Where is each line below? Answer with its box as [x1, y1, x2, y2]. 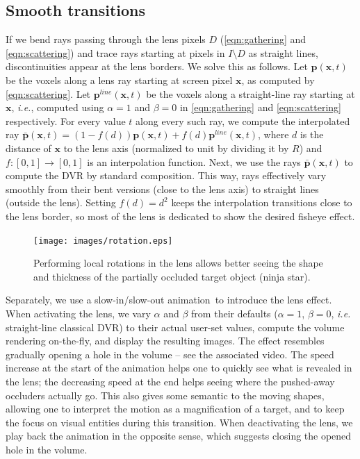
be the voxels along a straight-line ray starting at [146, 86, 355, 101]
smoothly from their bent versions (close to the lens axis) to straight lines [6, 181, 319, 196]
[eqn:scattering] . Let [6, 86, 91, 101]
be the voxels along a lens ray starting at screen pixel [6, 72, 233, 87]
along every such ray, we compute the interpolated [136, 113, 350, 128]
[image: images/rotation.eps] [33, 235, 173, 246]
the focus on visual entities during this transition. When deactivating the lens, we [6, 415, 353, 429]
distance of [6, 140, 51, 155]
